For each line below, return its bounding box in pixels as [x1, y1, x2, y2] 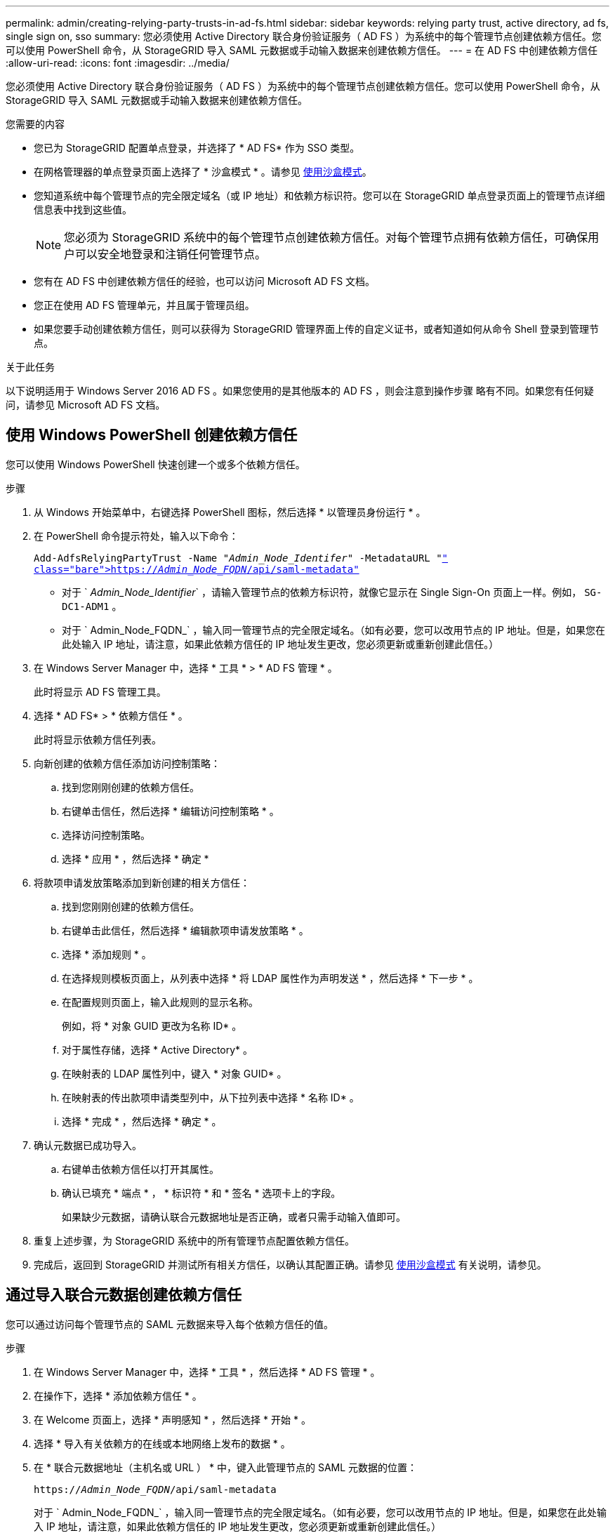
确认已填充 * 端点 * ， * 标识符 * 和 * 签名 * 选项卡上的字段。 [62, 1186, 341, 1199]
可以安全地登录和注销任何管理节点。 [75, 247, 267, 261]
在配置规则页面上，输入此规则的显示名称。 [62, 995, 258, 1008]
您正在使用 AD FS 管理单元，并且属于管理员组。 [34, 299, 255, 311]
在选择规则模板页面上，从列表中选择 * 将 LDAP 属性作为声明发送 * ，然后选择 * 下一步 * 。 [62, 971, 479, 984]
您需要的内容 [6, 118, 65, 130]
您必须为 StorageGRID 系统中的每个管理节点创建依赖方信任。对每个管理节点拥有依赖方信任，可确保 [64, 230, 588, 244]
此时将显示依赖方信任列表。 [34, 733, 161, 745]
